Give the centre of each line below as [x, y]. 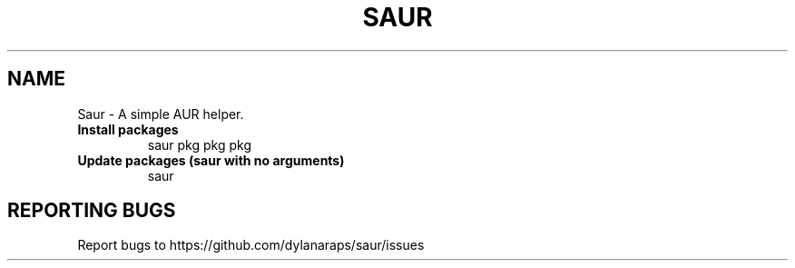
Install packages [128, 129]
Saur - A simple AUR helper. [161, 114]
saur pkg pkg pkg [199, 144]
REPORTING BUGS [92, 211]
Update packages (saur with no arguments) [211, 160]
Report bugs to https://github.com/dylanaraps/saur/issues [251, 245]
